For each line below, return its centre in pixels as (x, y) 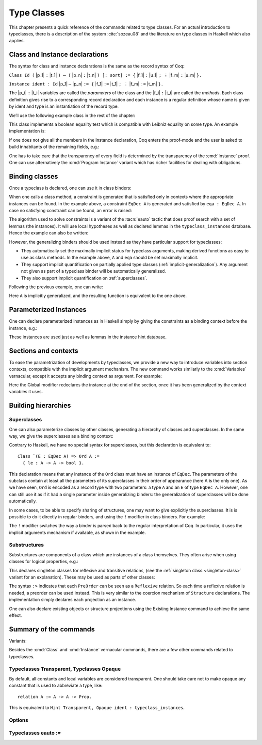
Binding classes (33, 176)
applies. (17, 41)
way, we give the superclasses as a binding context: (61, 436)
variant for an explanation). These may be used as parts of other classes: (82, 577)
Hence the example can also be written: (49, 233)
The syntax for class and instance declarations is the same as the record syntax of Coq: (97, 66)
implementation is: (27, 131)
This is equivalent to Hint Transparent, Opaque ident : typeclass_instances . (97, 707)
